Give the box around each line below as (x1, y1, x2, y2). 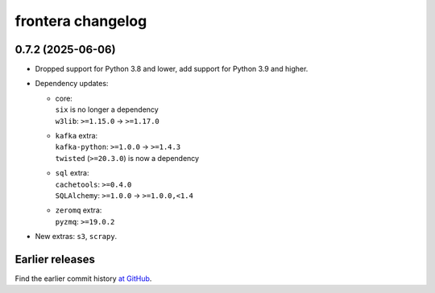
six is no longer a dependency (55, 105, 159, 114)
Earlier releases (14, 252, 96, 266)
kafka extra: (55, 131, 98, 141)
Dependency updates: (35, 79, 109, 89)
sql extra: (55, 168, 89, 178)
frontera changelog (14, 12, 147, 30)
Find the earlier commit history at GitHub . (14, 274, 152, 283)
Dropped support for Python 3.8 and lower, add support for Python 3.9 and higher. (35, 64, 309, 74)
